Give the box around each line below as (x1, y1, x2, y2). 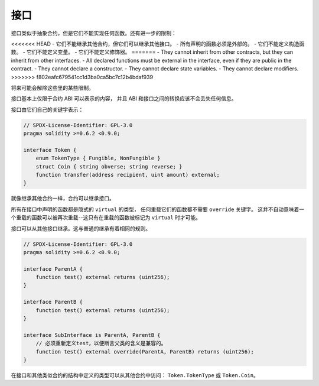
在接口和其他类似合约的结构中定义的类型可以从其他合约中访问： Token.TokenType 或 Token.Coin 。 (11, 371, 259, 378)
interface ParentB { (23, 299, 83, 306)
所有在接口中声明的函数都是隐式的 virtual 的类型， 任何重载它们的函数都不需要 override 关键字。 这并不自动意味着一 (11, 206, 305, 213)
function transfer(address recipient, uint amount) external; (35, 171, 220, 178)
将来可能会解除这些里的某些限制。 (11, 84, 94, 91)
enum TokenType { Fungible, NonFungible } (35, 155, 161, 162)
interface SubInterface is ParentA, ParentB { (23, 332, 161, 338)
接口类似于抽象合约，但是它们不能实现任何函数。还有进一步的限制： (11, 30, 177, 37)
